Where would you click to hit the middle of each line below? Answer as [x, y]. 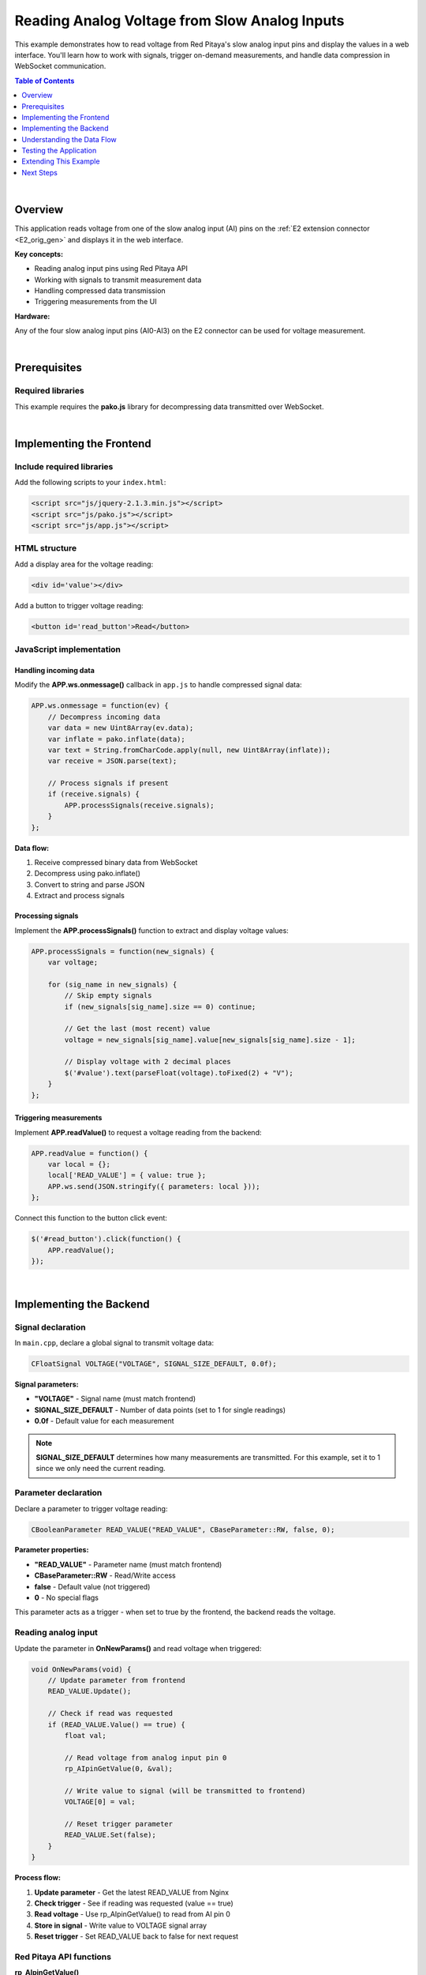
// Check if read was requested [110, 1714]
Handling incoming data [54, 670]
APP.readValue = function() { [90, 1153]
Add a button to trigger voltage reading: [79, 605]
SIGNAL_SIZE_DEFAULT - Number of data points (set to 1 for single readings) [160, 1409]
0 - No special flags [66, 1598]
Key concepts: [39, 254]
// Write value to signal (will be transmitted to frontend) [185, 1791]
